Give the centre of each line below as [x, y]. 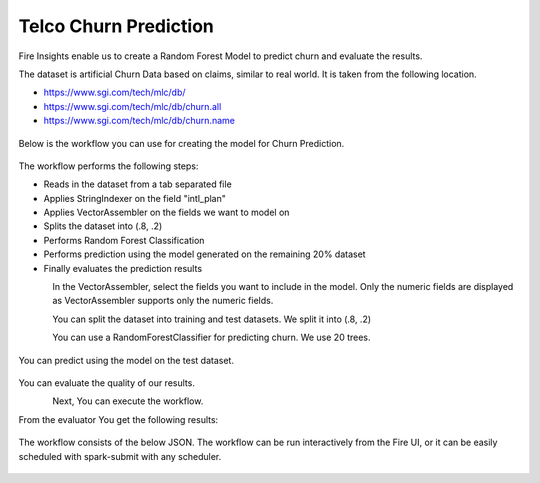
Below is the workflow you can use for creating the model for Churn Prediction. [181, 143]
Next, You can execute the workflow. [128, 401]
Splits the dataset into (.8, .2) [103, 226]
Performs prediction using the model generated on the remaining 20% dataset [204, 254]
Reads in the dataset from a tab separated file [137, 184]
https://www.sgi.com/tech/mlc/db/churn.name [139, 121]
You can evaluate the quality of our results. [106, 382]
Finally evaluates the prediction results [123, 268]
